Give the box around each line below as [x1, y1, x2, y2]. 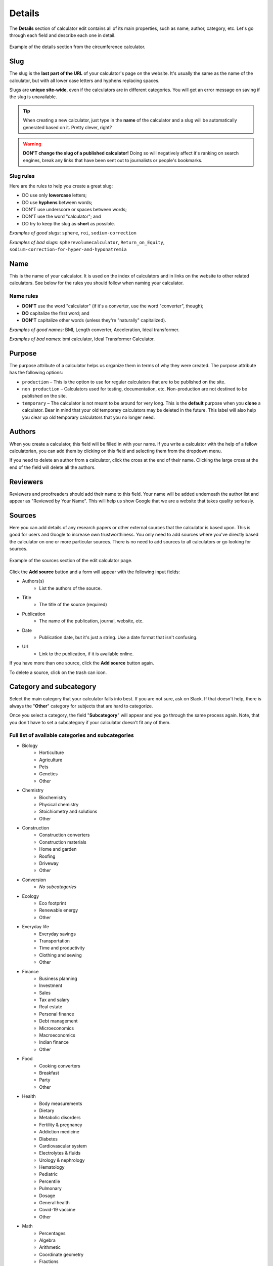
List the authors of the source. [39, 585, 102, 591]
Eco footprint [39, 900, 67, 906]
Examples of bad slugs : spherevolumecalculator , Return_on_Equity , [9, 239, 165, 245]
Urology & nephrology [39, 1157, 85, 1163]
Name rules [9, 293, 38, 300]
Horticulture [39, 749, 64, 756]
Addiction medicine [39, 1129, 79, 1135]
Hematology [39, 1164, 65, 1170]
